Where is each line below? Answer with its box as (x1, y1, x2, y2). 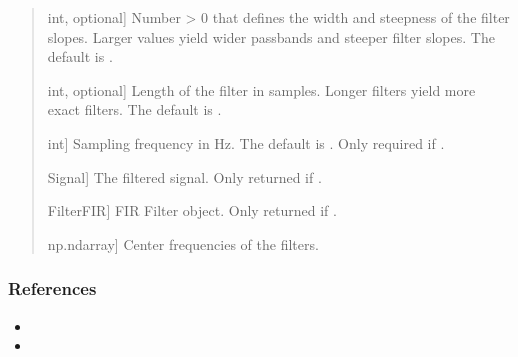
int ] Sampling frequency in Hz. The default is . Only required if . (47, 132, 445, 153)
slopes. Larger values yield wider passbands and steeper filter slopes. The (47, 26, 495, 47)
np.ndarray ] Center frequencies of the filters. (47, 233, 319, 254)
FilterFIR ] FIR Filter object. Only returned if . (47, 200, 337, 221)
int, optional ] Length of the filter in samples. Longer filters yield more (47, 79, 476, 100)
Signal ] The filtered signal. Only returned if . (47, 166, 322, 187)
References (8, 276, 97, 301)
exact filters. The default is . (47, 99, 222, 120)
